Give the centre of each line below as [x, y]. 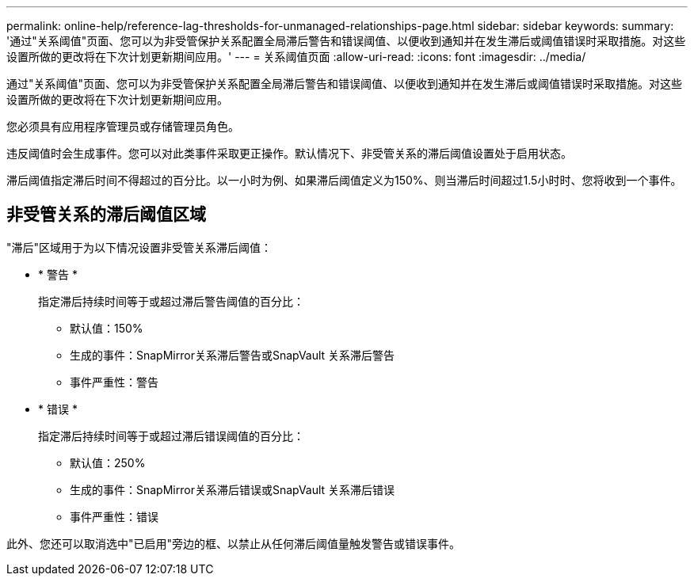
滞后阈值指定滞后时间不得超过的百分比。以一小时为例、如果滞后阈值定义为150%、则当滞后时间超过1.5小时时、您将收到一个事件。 [344, 180]
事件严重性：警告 [114, 382]
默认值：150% [107, 328]
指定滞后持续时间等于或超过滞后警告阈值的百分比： [171, 301]
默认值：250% [108, 462]
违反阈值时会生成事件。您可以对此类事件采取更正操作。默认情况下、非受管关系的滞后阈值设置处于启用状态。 [289, 153]
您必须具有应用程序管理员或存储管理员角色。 [123, 126]
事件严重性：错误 [114, 516]
